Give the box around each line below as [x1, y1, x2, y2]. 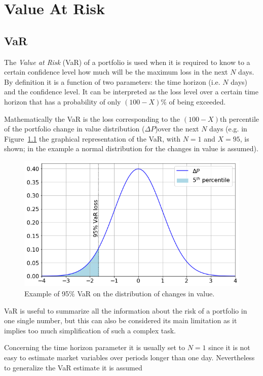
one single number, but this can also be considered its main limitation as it [4, 315, 237, 326]
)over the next [155, 123, 199, 134]
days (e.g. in [209, 123, 247, 134]
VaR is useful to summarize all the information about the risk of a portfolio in [4, 305, 247, 316]
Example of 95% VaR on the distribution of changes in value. [24, 288, 215, 299]
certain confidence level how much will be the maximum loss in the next [4, 66, 228, 77]
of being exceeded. [169, 96, 226, 107]
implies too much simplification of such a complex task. [4, 325, 176, 335]
